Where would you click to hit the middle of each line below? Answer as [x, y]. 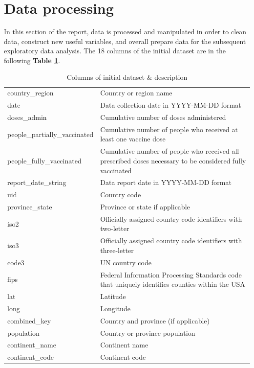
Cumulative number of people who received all [170, 151]
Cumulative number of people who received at [169, 129]
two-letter [115, 228]
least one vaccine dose [133, 139]
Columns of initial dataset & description [127, 77]
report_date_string [37, 182]
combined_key [29, 320]
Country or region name [136, 93]
